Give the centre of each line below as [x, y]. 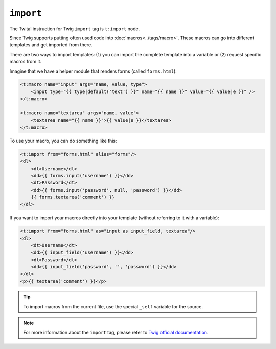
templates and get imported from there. [51, 45]
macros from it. [26, 62]
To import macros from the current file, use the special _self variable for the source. [113, 306]
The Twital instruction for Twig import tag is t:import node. [75, 29]
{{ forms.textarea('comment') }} [73, 197]
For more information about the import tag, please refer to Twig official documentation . [116, 333]
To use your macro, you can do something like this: [63, 141]
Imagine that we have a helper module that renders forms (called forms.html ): [93, 71]
